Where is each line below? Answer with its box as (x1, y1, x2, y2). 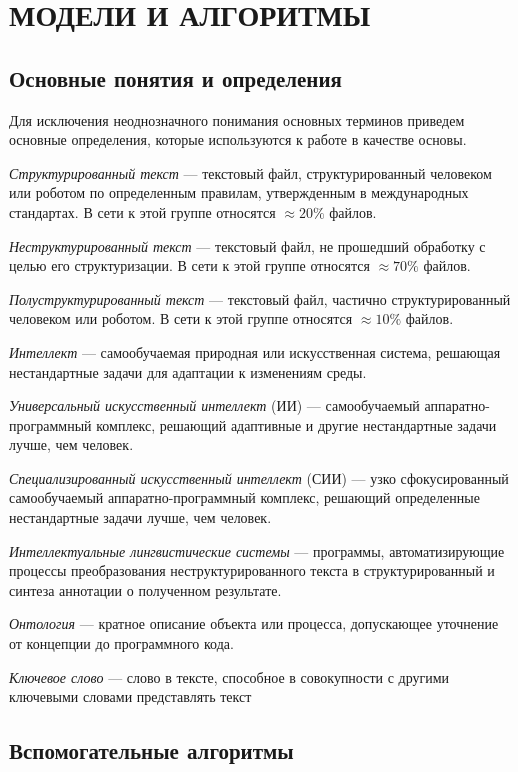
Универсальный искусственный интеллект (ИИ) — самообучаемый (9, 395, 420, 416)
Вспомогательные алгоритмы (9, 735, 294, 766)
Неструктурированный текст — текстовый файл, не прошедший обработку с (9, 235, 486, 256)
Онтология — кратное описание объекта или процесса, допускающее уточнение (9, 613, 499, 634)
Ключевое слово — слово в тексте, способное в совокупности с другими (9, 666, 450, 687)
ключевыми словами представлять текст (9, 686, 252, 707)
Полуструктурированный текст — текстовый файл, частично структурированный (9, 288, 511, 309)
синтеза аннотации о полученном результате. (9, 579, 282, 600)
